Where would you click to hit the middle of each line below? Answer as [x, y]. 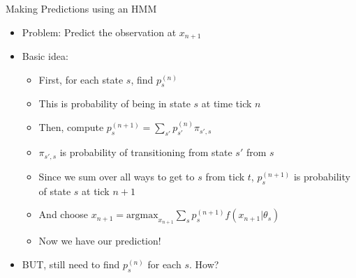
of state [55, 191]
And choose [64, 214]
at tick [96, 191]
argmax [142, 216]
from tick [225, 176]
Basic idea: [45, 56]
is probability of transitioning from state [146, 152]
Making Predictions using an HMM [81, 8]
